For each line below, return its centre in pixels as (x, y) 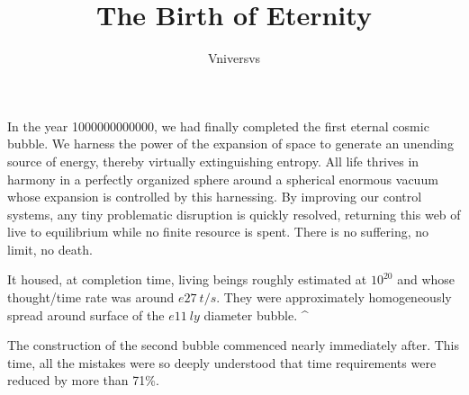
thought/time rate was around (91, 297)
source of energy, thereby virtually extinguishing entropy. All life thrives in (213, 161)
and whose (426, 279)
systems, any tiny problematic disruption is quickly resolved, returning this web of (234, 214)
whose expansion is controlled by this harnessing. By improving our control (215, 197)
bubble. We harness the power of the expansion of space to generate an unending (230, 144)
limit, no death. (50, 249)
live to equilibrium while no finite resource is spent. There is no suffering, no (218, 232)
